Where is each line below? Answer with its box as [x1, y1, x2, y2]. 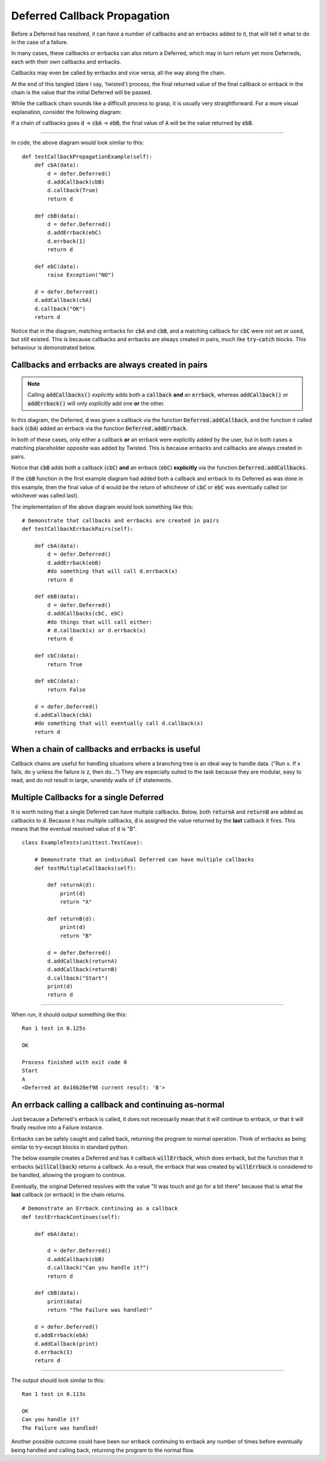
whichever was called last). [11, 492, 79, 499]
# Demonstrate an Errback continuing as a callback [22, 1205, 178, 1212]
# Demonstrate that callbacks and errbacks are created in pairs [22, 517, 220, 524]
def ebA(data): [34, 1230, 80, 1238]
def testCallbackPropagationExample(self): [22, 153, 153, 160]
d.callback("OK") [34, 305, 86, 312]
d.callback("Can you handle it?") [47, 1264, 150, 1271]
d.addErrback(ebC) [47, 230, 102, 236]
